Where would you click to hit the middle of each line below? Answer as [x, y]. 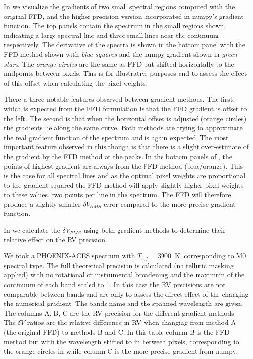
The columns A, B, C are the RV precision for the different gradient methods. [120, 313]
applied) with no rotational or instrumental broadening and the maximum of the [124, 275]
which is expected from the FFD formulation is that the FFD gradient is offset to [126, 108]
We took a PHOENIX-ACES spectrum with [70, 256]
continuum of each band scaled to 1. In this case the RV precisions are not [115, 284]
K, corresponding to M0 [210, 256]
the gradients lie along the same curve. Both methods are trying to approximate [123, 128]
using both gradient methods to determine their [154, 230]
